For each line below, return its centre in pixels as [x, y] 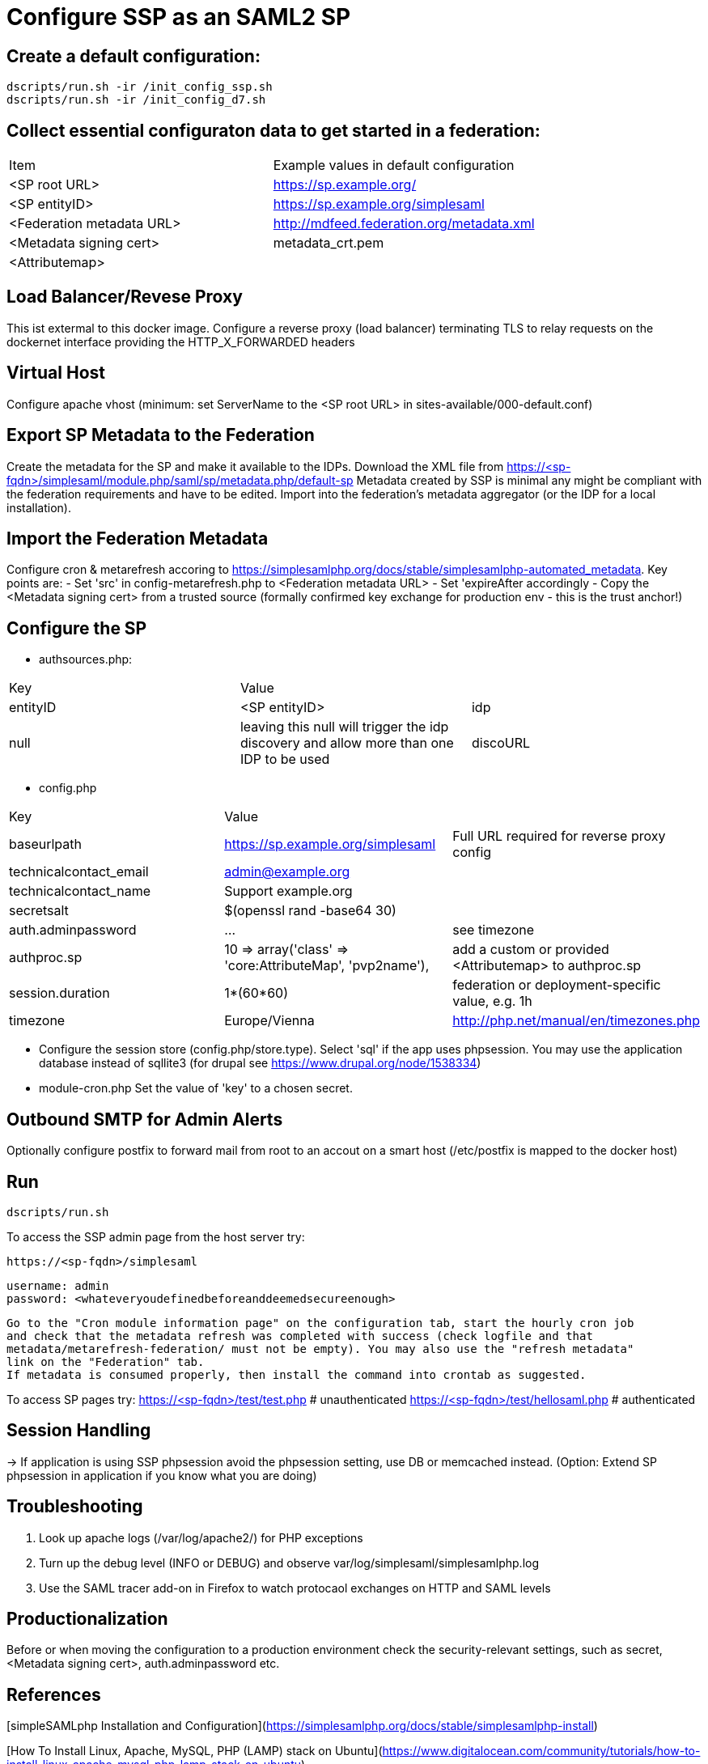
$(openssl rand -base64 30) [310, 911]
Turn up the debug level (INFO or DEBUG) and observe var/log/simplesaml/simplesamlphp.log [289, 1563]
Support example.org [288, 891]
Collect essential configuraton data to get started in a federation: [273, 130]
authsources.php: [86, 659]
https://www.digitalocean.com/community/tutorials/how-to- [541, 1751]
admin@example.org [287, 872]
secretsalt [39, 911]
